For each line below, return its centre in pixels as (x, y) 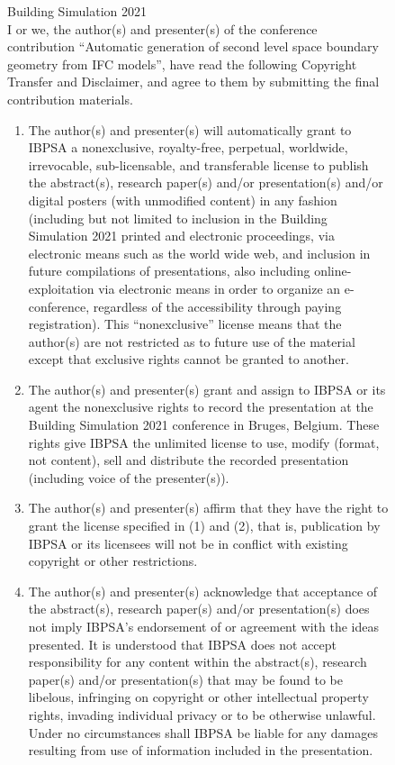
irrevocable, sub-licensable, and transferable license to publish (198, 164)
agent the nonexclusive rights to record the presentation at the (201, 407)
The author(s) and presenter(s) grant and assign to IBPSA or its (207, 389)
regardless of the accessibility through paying (217, 306)
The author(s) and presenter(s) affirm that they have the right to (208, 508)
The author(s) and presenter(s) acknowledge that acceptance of (203, 591)
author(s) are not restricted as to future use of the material (192, 341)
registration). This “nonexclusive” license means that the (185, 324)
